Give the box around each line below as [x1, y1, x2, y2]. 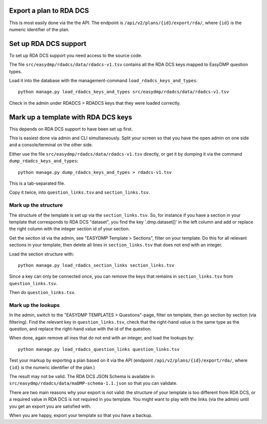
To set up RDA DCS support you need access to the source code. [9, 52, 142, 58]
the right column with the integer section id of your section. [9, 226, 130, 232]
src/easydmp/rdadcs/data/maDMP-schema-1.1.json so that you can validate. [9, 381, 178, 386]
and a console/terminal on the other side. [9, 142, 93, 148]
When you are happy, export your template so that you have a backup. [9, 412, 153, 418]
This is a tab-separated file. [9, 180, 65, 186]
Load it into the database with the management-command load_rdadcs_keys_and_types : [9, 77, 198, 84]
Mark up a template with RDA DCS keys [9, 113, 133, 121]
